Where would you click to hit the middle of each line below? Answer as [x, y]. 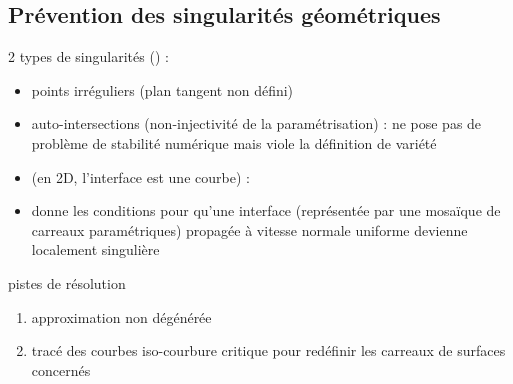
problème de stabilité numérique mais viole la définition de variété [234, 142]
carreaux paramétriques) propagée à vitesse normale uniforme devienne [249, 229]
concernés [61, 369]
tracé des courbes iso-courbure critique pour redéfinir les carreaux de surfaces [268, 350]
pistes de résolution [67, 282]
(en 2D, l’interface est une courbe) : [140, 176]
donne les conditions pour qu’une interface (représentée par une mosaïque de [266, 210]
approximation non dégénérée [121, 316]
